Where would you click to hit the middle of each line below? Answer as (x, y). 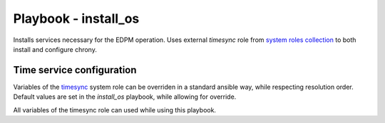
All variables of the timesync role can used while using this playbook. (115, 109)
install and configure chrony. (55, 49)
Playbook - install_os (76, 18)
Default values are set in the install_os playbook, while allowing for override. (125, 97)
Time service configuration (75, 70)
